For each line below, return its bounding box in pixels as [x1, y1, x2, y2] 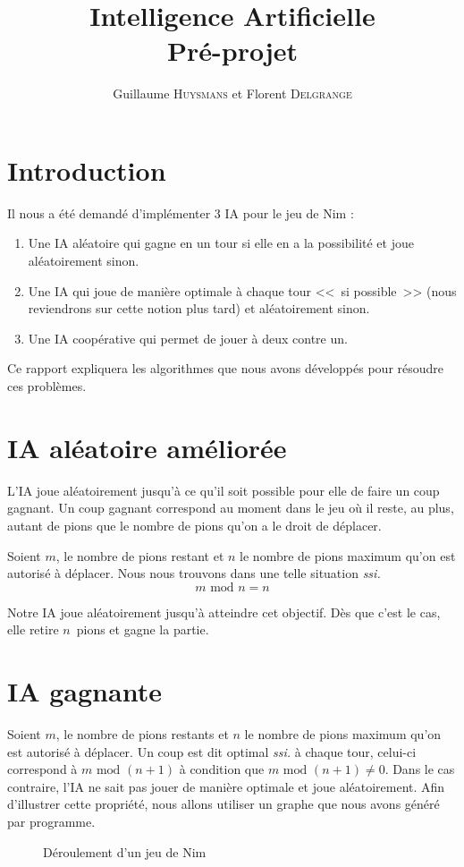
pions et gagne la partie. [76, 620, 209, 639]
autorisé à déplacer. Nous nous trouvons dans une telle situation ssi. [7, 564, 381, 582]
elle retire [7, 620, 59, 639]
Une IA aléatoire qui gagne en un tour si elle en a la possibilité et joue [28, 234, 414, 252]
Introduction [7, 151, 166, 188]
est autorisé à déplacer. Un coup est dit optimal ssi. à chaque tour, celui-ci [7, 742, 417, 761]
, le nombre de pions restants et [55, 725, 229, 743]
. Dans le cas [384, 760, 455, 778]
